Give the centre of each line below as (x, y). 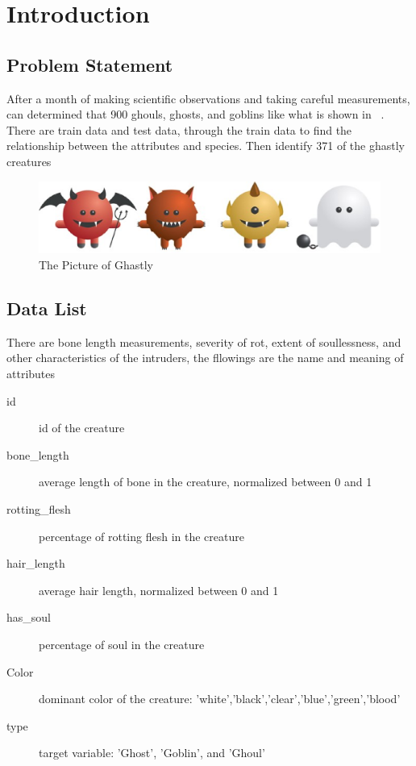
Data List (47, 308)
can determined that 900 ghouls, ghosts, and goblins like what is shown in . (196, 114)
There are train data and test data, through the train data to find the (179, 129)
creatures (29, 161)
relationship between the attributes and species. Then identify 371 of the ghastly (206, 146)
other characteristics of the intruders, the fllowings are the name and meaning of (205, 358)
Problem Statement (90, 64)
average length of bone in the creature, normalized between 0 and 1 (206, 482)
